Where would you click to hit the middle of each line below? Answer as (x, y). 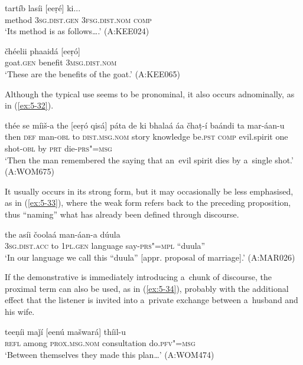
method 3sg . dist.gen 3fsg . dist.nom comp (78, 19)
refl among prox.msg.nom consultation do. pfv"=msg (100, 343)
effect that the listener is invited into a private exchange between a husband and (151, 300)
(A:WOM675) (30, 171)
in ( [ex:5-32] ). (29, 105)
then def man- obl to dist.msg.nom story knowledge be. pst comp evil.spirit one (146, 137)
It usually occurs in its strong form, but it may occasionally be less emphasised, (149, 191)
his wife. (20, 312)
